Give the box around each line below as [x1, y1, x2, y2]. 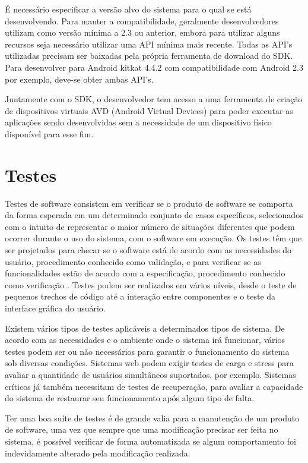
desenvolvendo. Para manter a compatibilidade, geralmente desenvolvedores [5, 14, 279, 27]
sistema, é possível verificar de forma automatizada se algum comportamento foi [5, 434, 296, 447]
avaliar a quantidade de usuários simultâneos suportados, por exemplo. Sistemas [5, 368, 296, 380]
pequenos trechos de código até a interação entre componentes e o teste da [5, 290, 276, 303]
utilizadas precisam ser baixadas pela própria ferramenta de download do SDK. [5, 49, 293, 62]
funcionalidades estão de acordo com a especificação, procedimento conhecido [5, 267, 285, 279]
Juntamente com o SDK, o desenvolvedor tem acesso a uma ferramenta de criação [5, 93, 303, 105]
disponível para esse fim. [5, 127, 94, 140]
